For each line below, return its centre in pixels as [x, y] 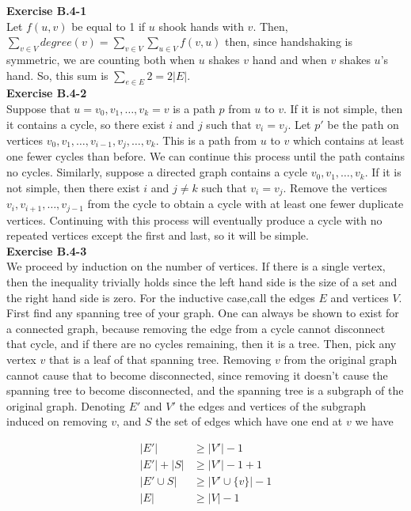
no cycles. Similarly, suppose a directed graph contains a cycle [157, 172]
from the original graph [341, 359]
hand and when [289, 59]
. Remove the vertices [335, 187]
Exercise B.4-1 [47, 10]
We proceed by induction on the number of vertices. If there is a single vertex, [196, 266]
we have [374, 421]
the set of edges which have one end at [249, 421]
